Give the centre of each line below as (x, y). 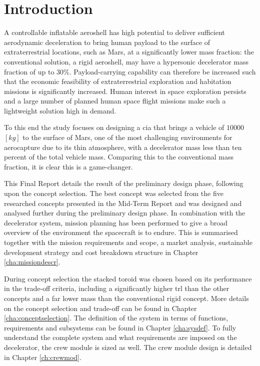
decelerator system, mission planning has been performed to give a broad (116, 222)
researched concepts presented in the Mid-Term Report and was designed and (123, 203)
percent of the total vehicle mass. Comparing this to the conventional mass (119, 157)
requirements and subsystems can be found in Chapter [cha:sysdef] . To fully (120, 327)
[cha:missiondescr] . (32, 262)
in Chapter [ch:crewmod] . (43, 357)
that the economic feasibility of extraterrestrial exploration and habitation (118, 81)
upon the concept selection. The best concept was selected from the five (114, 193)
